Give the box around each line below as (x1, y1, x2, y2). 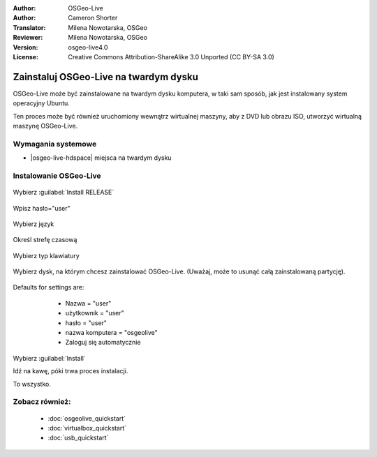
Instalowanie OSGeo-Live (13, 171, 101, 181)
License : (13, 52, 38, 61)
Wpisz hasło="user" (13, 204, 71, 212)
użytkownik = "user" (65, 309, 125, 317)
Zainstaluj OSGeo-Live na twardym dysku (13, 70, 198, 83)
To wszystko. (13, 380, 52, 388)
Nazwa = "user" (65, 299, 112, 307)
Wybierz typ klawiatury (13, 251, 80, 260)
